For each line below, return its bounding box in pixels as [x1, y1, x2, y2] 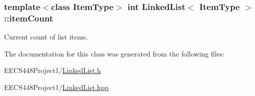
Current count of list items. [4, 31, 88, 42]
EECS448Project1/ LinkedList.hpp [4, 81, 109, 92]
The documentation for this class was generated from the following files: [4, 48, 225, 58]
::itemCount [4, 11, 53, 24]
